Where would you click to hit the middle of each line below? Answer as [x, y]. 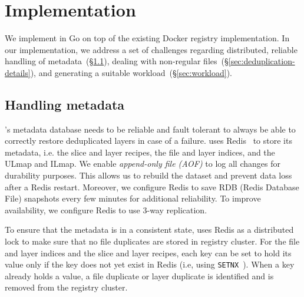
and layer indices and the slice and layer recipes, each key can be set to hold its [148, 253]
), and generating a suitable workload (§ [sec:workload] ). [131, 72]
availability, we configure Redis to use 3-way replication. [106, 209]
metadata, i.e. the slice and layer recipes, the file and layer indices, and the [140, 152]
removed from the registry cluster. [66, 287]
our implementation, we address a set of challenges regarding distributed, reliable [151, 49]
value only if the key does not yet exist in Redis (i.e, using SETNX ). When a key [150, 264]
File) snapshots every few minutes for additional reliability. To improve [133, 198]
